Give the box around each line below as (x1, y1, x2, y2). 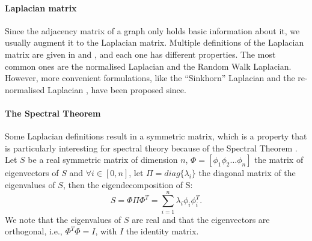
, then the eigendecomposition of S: (63, 178, 193, 191)
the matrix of (254, 153, 304, 166)
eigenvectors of (5, 166, 59, 179)
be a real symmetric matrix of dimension (28, 153, 178, 166)
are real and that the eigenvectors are (132, 213, 270, 225)
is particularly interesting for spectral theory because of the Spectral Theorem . (5, 141, 298, 154)
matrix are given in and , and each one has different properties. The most (5, 47, 276, 60)
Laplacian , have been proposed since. (47, 83, 186, 96)
